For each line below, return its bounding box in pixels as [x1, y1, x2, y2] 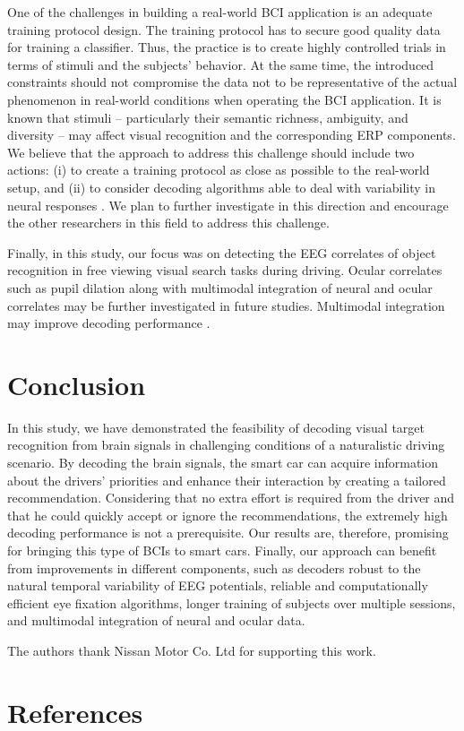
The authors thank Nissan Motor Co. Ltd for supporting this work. [7, 641, 376, 659]
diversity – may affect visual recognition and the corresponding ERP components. [7, 125, 456, 144]
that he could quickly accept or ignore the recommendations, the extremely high [7, 505, 448, 524]
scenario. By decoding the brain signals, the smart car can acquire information [7, 453, 439, 471]
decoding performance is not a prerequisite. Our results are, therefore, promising [7, 523, 449, 542]
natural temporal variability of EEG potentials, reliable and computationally [7, 576, 428, 595]
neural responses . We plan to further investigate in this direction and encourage [7, 195, 449, 214]
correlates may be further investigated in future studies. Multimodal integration [7, 296, 445, 314]
